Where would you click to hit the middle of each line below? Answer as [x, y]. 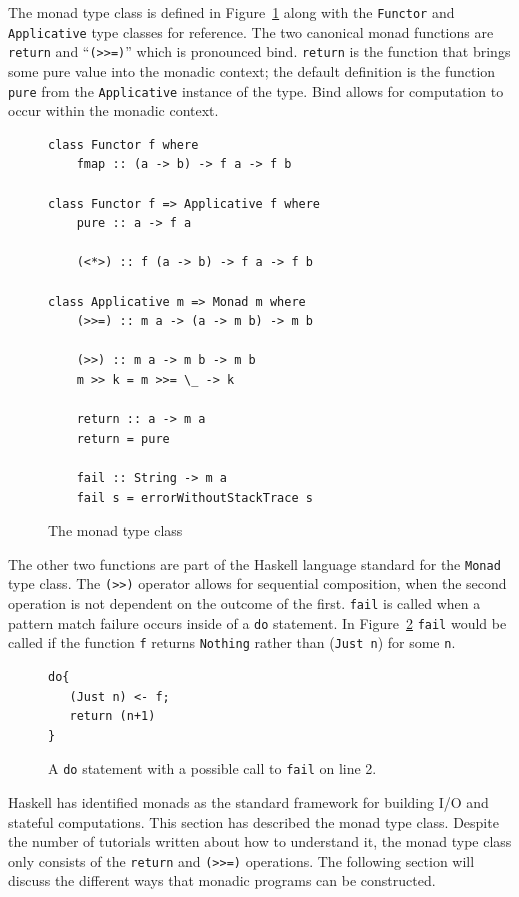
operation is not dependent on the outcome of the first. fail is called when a [244, 603]
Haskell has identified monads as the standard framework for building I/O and [248, 802]
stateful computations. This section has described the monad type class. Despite [253, 821]
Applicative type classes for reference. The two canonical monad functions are [251, 31]
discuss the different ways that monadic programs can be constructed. [222, 880]
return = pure [123, 438]
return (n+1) [112, 716]
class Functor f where [123, 144]
